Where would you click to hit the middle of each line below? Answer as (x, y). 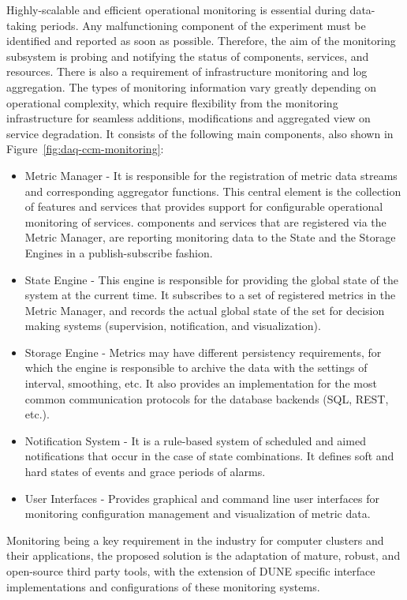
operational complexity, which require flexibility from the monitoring (172, 102)
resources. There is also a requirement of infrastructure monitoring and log (187, 71)
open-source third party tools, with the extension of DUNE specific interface (191, 571)
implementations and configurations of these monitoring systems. (163, 586)
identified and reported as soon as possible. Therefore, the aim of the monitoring (201, 41)
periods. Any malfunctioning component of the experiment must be (203, 25)
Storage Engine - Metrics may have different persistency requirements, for (203, 352)
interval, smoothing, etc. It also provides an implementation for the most (201, 383)
